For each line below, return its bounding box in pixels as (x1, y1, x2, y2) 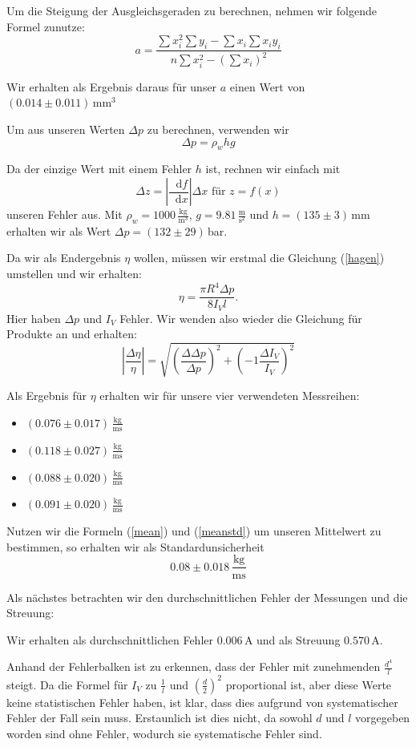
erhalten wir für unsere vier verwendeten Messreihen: (99, 387, 360, 404)
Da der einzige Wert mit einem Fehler (6, 160, 192, 177)
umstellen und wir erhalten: (6, 265, 142, 282)
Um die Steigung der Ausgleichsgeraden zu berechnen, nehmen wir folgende (6, 2, 377, 18)
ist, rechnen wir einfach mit (205, 160, 341, 177)
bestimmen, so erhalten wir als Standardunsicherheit (6, 538, 265, 555)
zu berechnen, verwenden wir (147, 121, 289, 138)
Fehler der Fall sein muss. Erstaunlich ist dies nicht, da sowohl (6, 709, 313, 726)
